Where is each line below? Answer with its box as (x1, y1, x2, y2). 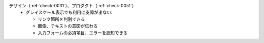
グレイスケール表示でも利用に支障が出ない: (25, 10, 112, 15)
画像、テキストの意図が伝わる (38, 23, 98, 29)
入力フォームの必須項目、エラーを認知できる (38, 29, 128, 36)
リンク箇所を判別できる (38, 16, 85, 22)
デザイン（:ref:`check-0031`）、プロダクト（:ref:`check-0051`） (9, 3, 136, 8)
